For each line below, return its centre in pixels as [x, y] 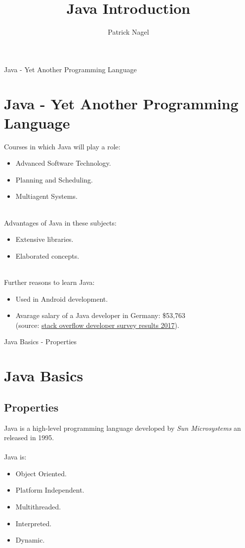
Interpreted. [34, 523]
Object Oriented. [41, 473]
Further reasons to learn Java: [49, 282]
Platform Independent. [50, 490]
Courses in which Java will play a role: [62, 146]
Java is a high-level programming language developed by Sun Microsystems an [122, 428]
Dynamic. [30, 540]
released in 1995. [29, 437]
